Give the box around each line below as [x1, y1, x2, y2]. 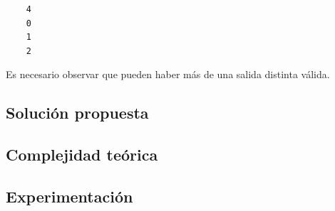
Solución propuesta [6, 102, 149, 124]
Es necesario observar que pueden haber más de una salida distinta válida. [6, 67, 330, 82]
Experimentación [6, 185, 133, 207]
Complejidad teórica [6, 144, 158, 166]
